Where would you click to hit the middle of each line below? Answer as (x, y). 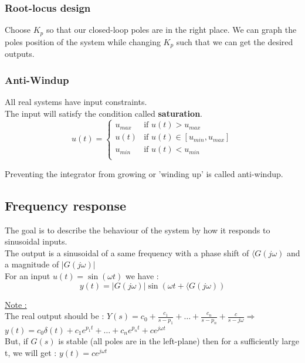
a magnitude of (32, 264)
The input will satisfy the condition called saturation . (104, 113)
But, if (16, 341)
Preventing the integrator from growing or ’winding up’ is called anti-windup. (144, 173)
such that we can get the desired (235, 41)
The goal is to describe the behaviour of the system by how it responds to (138, 230)
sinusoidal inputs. (36, 241)
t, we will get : (31, 353)
